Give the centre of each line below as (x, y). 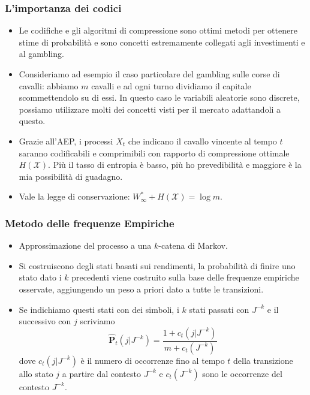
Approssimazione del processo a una (85, 245)
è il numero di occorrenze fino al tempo (153, 360)
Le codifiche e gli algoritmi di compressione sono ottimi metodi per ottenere (158, 30)
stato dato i (40, 277)
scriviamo (97, 321)
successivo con (45, 321)
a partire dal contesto (101, 373)
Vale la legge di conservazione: (74, 196)
